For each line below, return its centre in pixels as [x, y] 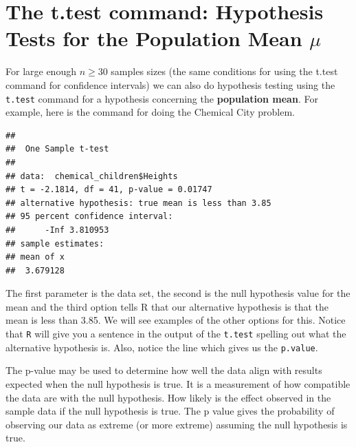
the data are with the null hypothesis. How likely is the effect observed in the [168, 397]
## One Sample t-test [57, 149]
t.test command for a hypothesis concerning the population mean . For [162, 98]
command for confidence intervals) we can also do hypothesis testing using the [170, 84]
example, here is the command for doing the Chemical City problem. [150, 112]
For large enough [41, 71]
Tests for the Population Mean [154, 38]
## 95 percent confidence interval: [89, 217]
